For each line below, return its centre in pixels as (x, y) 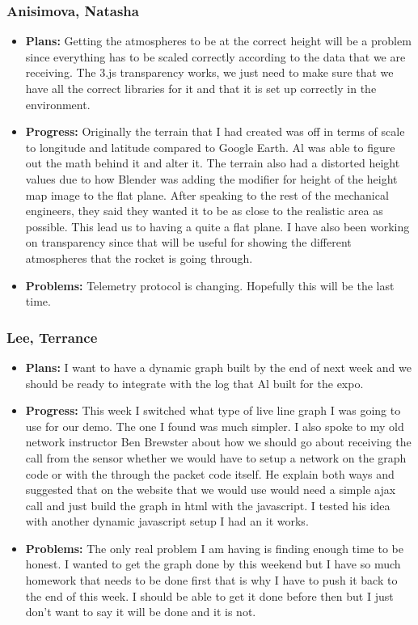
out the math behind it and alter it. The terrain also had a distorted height (213, 163)
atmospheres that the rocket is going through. (139, 258)
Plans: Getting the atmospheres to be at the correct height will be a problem (218, 41)
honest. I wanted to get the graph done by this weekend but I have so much (213, 564)
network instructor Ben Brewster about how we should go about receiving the (218, 442)
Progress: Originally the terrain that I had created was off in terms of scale (215, 131)
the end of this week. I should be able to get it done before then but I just (209, 595)
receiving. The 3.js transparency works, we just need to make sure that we (209, 72)
